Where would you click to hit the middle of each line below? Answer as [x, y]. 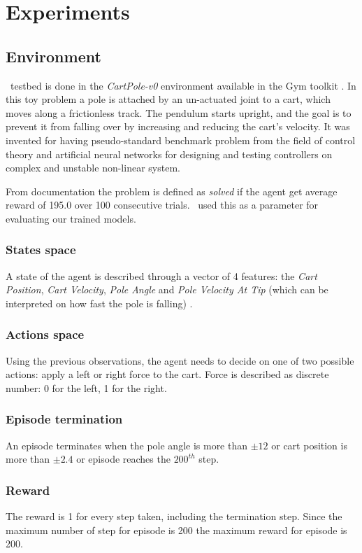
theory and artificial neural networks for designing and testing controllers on [169, 154]
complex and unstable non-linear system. [93, 168]
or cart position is [309, 445]
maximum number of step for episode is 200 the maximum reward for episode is [176, 530]
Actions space [45, 334]
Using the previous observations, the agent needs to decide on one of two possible [180, 360]
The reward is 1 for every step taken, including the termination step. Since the [174, 516]
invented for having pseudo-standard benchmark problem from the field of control [181, 140]
